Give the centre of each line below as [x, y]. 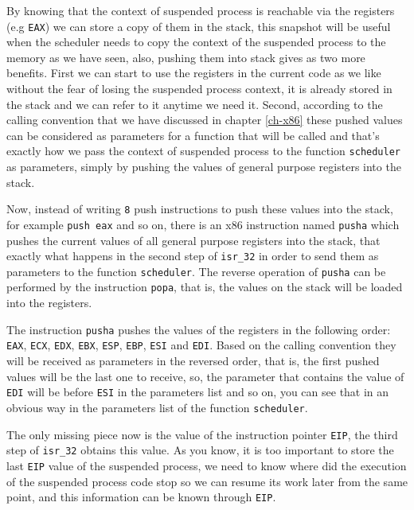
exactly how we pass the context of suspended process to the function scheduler [204, 151]
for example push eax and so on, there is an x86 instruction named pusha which [203, 224]
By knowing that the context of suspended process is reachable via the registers [201, 10]
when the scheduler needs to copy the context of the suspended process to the [196, 42]
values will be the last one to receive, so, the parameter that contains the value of [205, 376]
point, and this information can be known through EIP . [141, 497]
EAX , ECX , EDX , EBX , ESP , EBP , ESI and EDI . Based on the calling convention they [201, 345]
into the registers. [49, 303]
